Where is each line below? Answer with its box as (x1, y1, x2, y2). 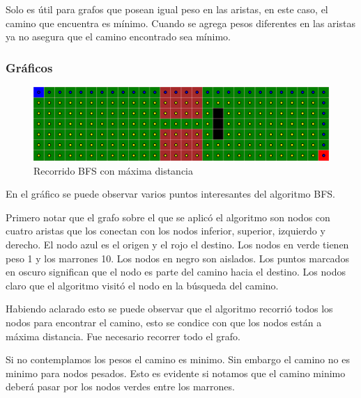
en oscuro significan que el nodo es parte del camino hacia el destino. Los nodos (6, 264, 346, 279)
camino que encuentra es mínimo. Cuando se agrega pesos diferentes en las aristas (6, 15, 355, 30)
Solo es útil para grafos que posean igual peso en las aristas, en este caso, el (6, 2, 328, 16)
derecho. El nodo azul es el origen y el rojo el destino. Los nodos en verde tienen (6, 237, 349, 251)
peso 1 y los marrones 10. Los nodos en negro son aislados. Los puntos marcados (6, 250, 349, 265)
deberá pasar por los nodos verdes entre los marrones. (6, 379, 235, 394)
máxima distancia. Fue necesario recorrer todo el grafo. (6, 328, 240, 343)
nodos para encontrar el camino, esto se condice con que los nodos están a (6, 315, 322, 329)
